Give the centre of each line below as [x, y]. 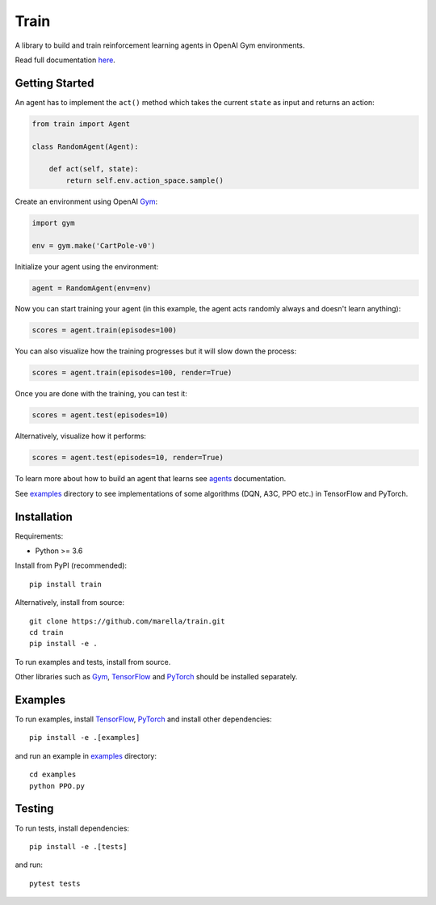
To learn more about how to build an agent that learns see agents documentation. [151, 479]
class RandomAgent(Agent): [85, 146]
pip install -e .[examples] [85, 738]
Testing [34, 809]
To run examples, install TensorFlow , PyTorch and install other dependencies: [143, 719]
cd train [46, 632]
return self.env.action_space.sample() [145, 180]
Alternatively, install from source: [70, 603]
